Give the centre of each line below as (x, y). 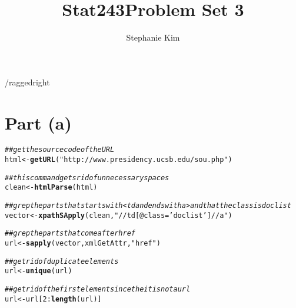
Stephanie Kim (153, 37)
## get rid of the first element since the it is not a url (98, 289)
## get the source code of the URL (60, 150)
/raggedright (27, 82)
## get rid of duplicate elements (62, 261)
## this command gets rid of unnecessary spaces (87, 178)
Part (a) (38, 122)
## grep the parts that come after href (70, 234)
